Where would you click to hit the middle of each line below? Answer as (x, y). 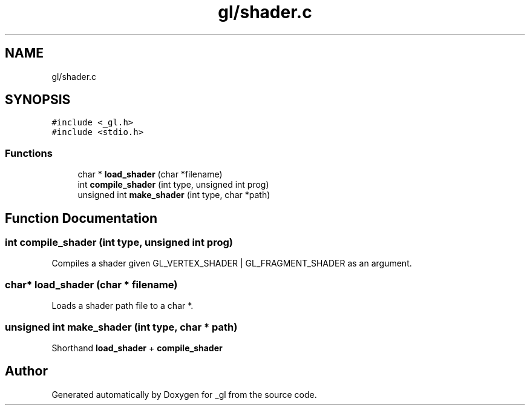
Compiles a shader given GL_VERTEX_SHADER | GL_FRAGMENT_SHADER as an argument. (232, 263)
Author (26, 371)
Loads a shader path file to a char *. (123, 306)
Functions (29, 153)
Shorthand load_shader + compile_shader (137, 348)
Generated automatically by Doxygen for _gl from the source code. (184, 394)
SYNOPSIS (38, 100)
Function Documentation (81, 218)
